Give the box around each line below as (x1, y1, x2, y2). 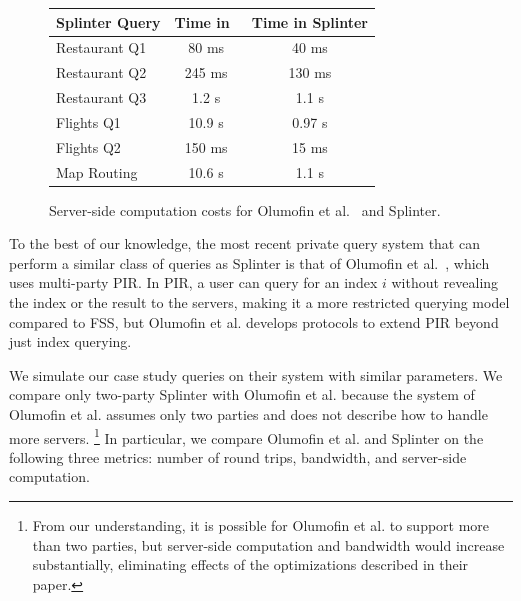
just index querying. (9, 331, 132, 352)
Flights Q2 (56, 136, 121, 157)
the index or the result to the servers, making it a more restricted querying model (9, 292, 510, 313)
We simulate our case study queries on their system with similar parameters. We (9, 364, 503, 385)
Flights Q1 (56, 111, 121, 132)
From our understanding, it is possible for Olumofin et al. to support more (32, 515, 490, 536)
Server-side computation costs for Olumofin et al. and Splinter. (49, 199, 441, 220)
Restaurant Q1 (56, 37, 147, 58)
